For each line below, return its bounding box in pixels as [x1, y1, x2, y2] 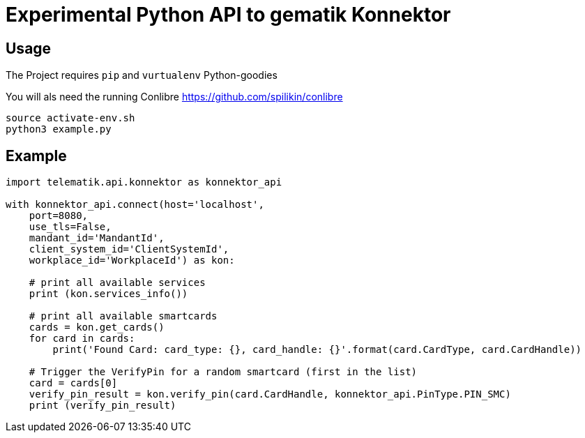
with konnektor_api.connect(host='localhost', [6, 199, 264, 211]
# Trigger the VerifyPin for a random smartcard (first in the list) [29, 366, 418, 378]
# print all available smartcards [29, 310, 218, 322]
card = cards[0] [29, 377, 118, 389]
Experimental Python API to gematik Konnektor [6, 3, 451, 27]
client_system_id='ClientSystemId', [29, 243, 229, 255]
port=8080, [29, 210, 89, 222]
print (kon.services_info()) [29, 288, 188, 300]
